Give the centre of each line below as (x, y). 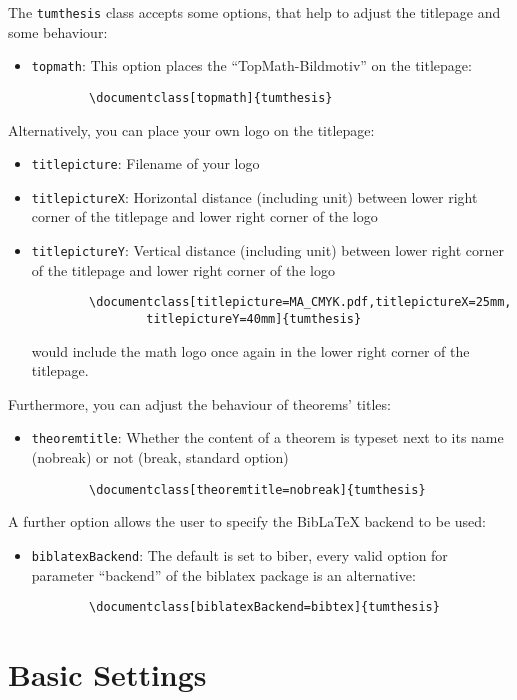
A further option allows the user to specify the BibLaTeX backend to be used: (247, 521)
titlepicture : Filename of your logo (145, 163)
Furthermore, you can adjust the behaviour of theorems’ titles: (199, 403)
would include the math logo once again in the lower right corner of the (250, 350)
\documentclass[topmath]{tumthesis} (211, 97)
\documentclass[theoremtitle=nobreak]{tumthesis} (257, 489)
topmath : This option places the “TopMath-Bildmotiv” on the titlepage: (251, 65)
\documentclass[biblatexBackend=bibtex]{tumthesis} (264, 607)
